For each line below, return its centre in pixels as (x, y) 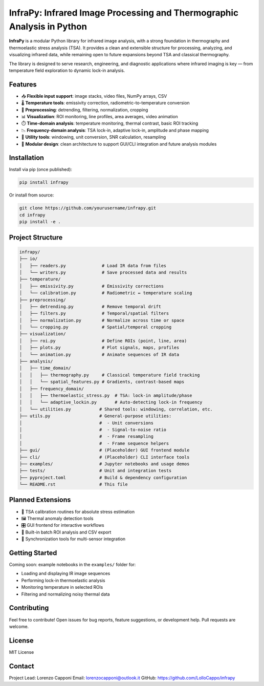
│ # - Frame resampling (86, 437)
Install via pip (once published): (41, 170)
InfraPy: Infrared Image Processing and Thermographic (124, 13)
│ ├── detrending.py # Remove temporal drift (90, 306)
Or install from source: (32, 195)
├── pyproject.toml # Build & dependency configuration (103, 477)
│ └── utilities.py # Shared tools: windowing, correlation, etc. (116, 409)
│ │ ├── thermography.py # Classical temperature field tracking (110, 375)
